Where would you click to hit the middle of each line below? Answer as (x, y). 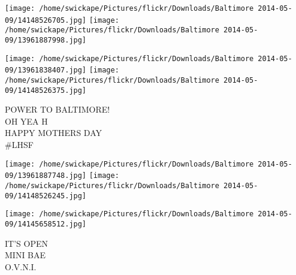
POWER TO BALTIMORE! (58, 109)
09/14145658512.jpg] (46, 224)
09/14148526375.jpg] (46, 90)
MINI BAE (25, 255)
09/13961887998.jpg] (46, 40)
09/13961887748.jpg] (46, 176)
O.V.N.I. (21, 266)
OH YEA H (26, 121)
